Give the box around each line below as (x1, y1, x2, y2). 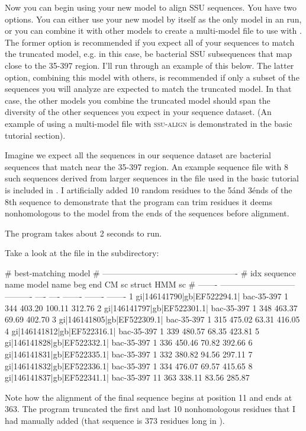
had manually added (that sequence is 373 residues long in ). (5, 414, 225, 426)
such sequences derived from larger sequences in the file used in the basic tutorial (5, 172, 299, 184)
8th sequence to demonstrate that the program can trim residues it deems (5, 195, 273, 207)
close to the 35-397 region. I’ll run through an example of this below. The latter (5, 59, 294, 71)
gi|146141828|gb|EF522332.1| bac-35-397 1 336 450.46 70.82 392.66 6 (5, 336, 253, 349)
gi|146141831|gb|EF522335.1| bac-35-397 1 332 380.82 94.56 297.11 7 (5, 348, 253, 360)
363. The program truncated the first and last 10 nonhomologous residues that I (5, 403, 295, 415)
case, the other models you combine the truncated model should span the (5, 94, 270, 106)
